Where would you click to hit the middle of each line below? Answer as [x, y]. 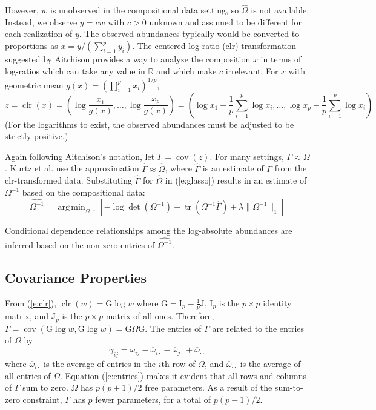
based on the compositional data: [84, 192]
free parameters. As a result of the [209, 387]
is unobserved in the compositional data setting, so [145, 10]
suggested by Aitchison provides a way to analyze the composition [128, 59]
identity [277, 303]
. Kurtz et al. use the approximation [72, 168]
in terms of [281, 59]
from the [291, 168]
